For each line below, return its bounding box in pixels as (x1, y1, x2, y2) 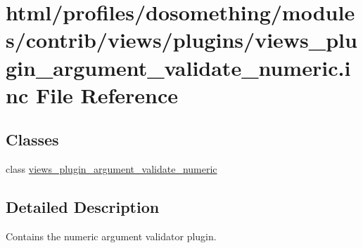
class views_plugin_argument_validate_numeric (6, 162, 217, 176)
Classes (6, 129, 59, 150)
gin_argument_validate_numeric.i (6, 53, 351, 81)
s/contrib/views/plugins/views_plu (6, 25, 357, 54)
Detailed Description (6, 196, 160, 218)
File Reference (35, 80, 179, 109)
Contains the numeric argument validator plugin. (6, 228, 217, 243)
